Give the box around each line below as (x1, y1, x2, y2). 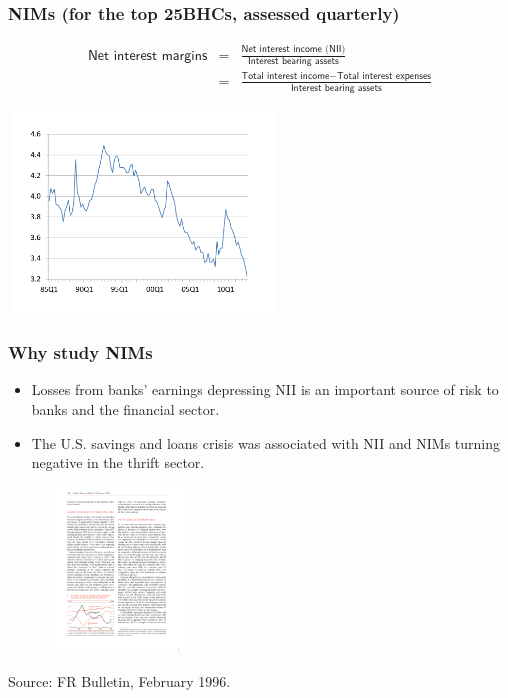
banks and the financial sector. (31, 399, 220, 420)
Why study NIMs (8, 340, 153, 365)
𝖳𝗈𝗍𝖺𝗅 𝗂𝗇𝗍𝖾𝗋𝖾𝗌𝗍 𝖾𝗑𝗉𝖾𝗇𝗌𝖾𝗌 (336, 71, 432, 82)
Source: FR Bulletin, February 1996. (8, 670, 231, 691)
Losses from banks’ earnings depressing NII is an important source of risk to (31, 379, 499, 400)
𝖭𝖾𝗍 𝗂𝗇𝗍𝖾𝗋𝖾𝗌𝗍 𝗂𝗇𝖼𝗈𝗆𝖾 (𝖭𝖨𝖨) (241, 44, 346, 55)
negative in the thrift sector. (31, 452, 205, 473)
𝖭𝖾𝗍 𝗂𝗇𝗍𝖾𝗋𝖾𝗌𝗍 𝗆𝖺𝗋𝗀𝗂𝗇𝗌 (87, 48, 208, 63)
